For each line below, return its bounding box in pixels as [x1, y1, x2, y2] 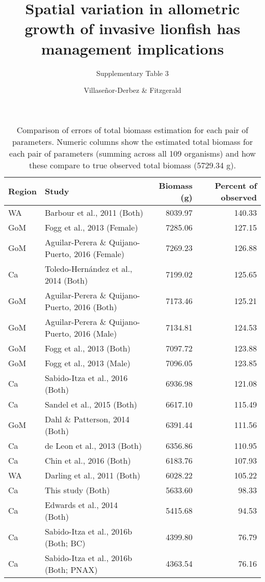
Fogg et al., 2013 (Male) [44, 357, 130, 369]
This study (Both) [44, 484, 110, 496]
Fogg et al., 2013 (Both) [44, 342, 130, 354]
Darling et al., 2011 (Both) [44, 469, 141, 481]
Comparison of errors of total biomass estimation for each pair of [16, 123, 249, 136]
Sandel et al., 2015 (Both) [44, 398, 138, 410]
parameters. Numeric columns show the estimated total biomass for [12, 135, 253, 147]
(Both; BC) [44, 537, 86, 549]
